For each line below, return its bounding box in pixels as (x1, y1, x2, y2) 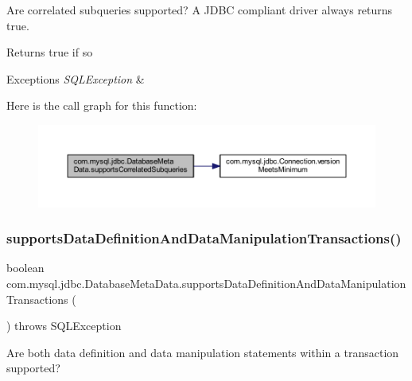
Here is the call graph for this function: (6, 97, 197, 114)
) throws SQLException (6, 317, 122, 334)
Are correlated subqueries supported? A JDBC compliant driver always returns (6, 2, 393, 17)
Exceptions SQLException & (6, 70, 145, 87)
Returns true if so (6, 44, 93, 60)
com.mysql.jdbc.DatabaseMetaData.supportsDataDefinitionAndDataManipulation (6, 274, 406, 291)
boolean (6, 259, 45, 276)
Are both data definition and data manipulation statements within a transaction (6, 344, 399, 360)
